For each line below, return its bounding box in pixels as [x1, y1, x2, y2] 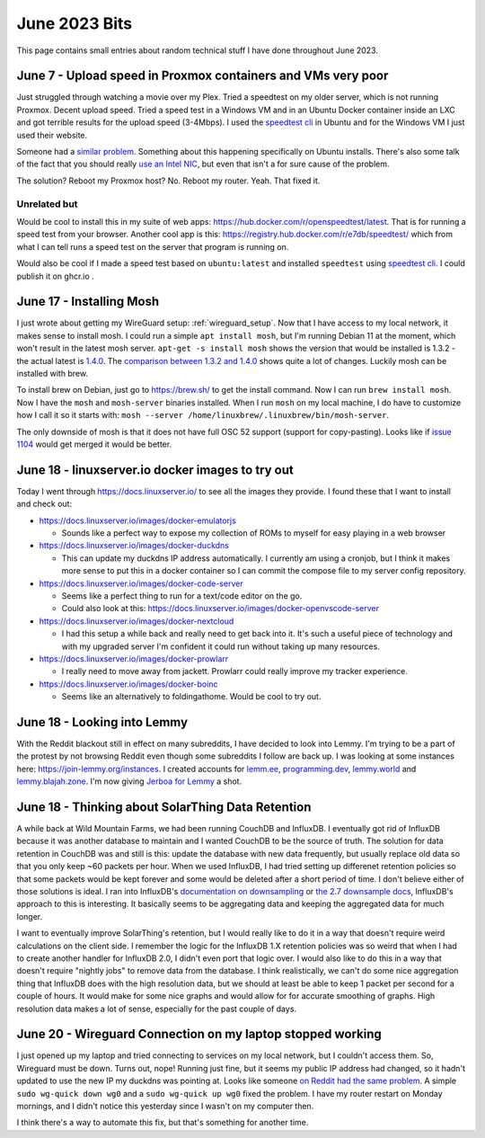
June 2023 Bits [16, 13, 133, 33]
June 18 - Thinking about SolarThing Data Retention [16, 799, 312, 814]
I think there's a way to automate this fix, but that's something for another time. [16, 1117, 309, 1128]
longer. [16, 911, 43, 921]
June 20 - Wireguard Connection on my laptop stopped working [16, 1027, 382, 1042]
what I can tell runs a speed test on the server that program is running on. [16, 241, 289, 252]
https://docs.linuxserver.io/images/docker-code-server [39, 578, 243, 589]
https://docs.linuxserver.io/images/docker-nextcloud [39, 616, 234, 627]
